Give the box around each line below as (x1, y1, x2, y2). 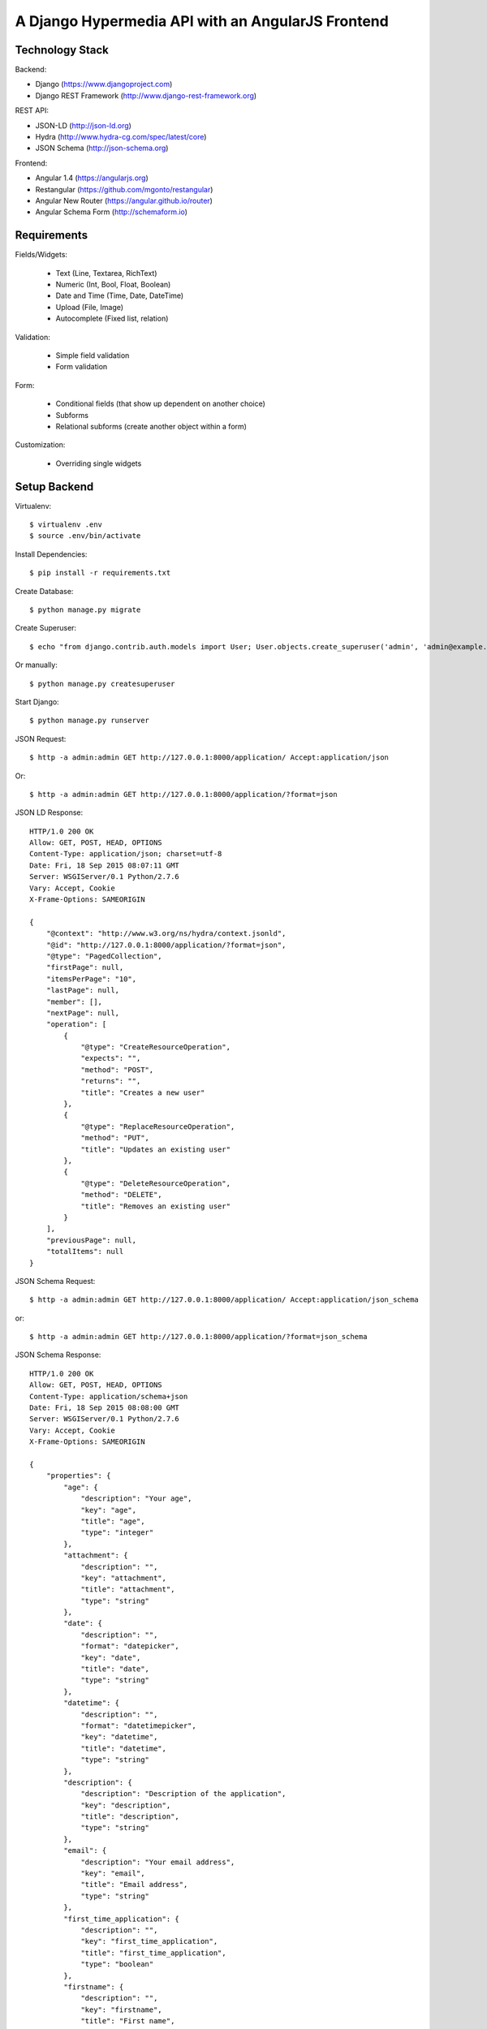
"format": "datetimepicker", (80, 1721, 196, 1730)
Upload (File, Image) (55, 302, 124, 312)
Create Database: (15, 586, 74, 596)
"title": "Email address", (80, 1880, 188, 1889)
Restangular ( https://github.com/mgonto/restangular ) (35, 184, 213, 194)
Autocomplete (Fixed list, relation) (55, 313, 169, 324)
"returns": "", (80, 1076, 141, 1086)
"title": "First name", (80, 2017, 175, 2026)
